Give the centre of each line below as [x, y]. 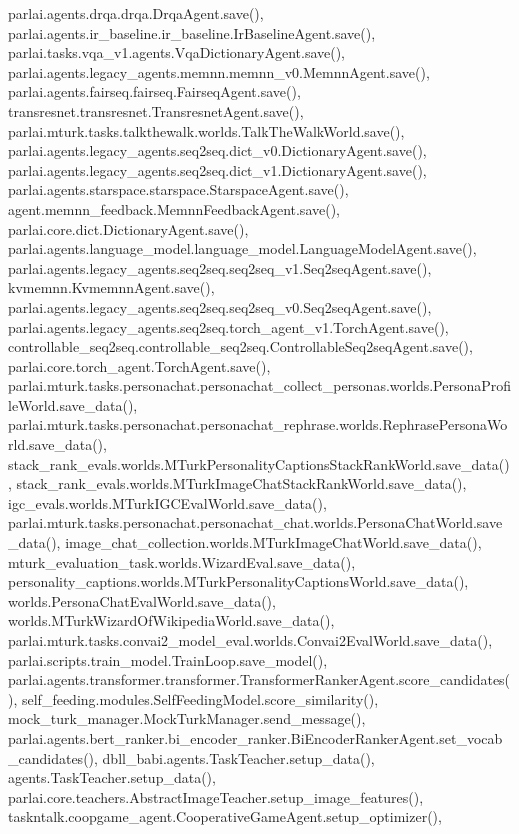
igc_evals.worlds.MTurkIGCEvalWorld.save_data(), [167, 502]
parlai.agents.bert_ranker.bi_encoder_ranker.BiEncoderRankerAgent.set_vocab [255, 737]
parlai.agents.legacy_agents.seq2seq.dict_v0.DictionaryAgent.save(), [217, 150]
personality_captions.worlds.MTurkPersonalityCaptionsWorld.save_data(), [238, 581]
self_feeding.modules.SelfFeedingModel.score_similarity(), [200, 698]
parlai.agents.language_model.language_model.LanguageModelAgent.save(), [242, 248]
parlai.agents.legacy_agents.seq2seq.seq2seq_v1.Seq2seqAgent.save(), [220, 267]
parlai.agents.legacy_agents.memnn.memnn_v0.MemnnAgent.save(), [219, 71]
